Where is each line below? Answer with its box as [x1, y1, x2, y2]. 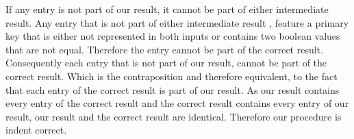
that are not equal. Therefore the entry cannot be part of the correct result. [5, 42, 323, 56]
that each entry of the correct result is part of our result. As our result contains [5, 82, 340, 97]
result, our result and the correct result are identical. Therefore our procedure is [5, 109, 342, 123]
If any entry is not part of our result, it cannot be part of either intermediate [5, 2, 329, 16]
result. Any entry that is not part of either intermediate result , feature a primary [5, 15, 349, 29]
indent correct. [5, 123, 67, 137]
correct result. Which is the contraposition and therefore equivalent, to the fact [5, 68, 338, 83]
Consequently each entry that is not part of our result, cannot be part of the [5, 55, 327, 70]
